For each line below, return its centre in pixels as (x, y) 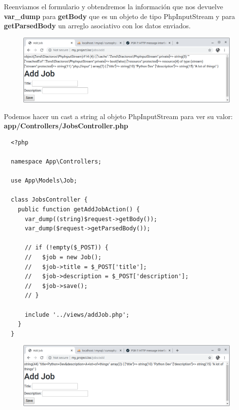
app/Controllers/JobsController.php (66, 126)
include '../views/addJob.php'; (77, 315)
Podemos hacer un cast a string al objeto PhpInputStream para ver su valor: (118, 116)
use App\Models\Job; (44, 181)
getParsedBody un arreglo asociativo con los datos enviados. (97, 26)
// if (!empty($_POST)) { (66, 248)
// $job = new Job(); (63, 257)
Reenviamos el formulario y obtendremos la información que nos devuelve (114, 6)
